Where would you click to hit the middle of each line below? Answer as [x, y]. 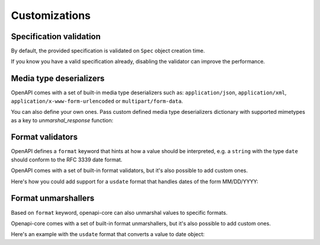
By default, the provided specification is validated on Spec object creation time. [108, 51]
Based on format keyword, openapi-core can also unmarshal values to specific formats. [119, 212]
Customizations [51, 15]
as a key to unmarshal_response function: [62, 120]
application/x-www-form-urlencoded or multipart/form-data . [97, 101]
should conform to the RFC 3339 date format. [67, 160]
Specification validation [56, 36]
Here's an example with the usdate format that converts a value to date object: [108, 234]
